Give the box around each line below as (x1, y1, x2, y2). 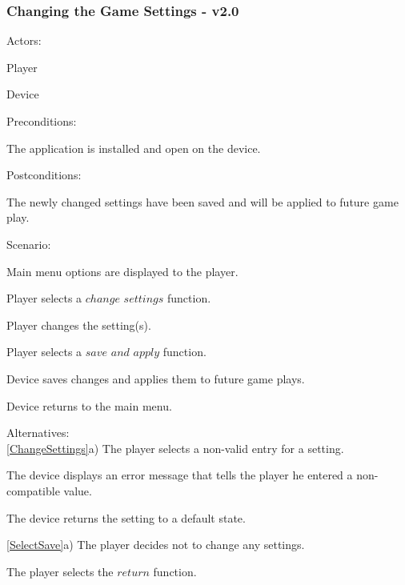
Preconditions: (6, 113, 77, 129)
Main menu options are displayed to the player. (6, 262, 239, 279)
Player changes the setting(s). (6, 316, 151, 333)
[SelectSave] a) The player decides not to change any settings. (6, 536, 305, 553)
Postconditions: (6, 166, 82, 183)
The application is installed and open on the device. (6, 139, 261, 156)
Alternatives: (6, 424, 70, 441)
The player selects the (6, 563, 114, 579)
